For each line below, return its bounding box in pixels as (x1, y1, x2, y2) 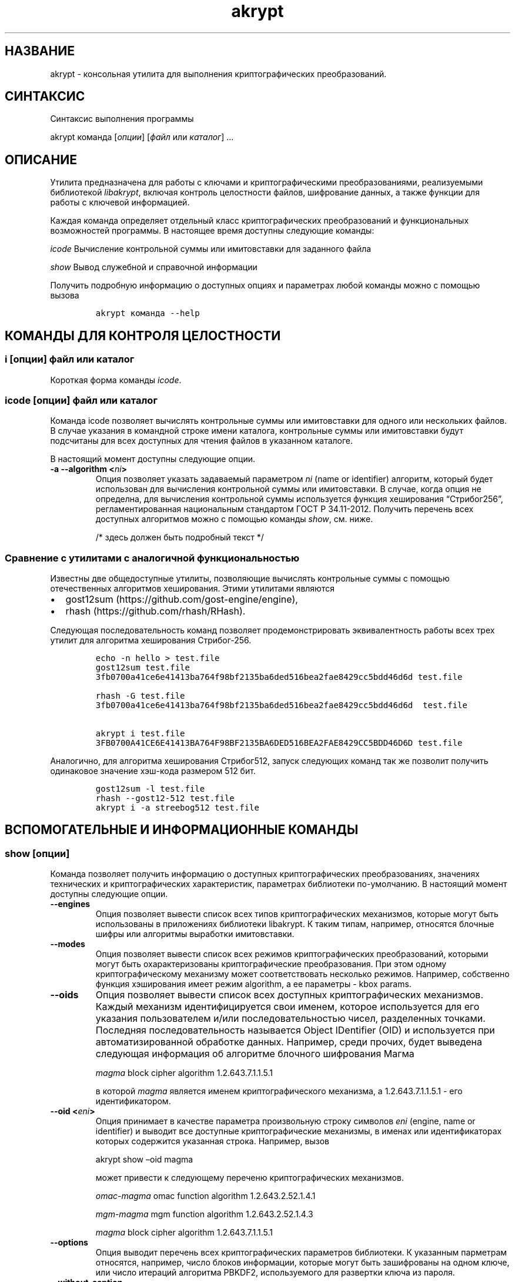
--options (50, 1237, 88, 1248)
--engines (50, 899, 91, 909)
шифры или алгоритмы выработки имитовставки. (95, 929, 295, 939)
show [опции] (5, 847, 70, 859)
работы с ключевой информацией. (50, 197, 190, 208)
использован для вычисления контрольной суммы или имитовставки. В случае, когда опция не (95, 484, 481, 494)
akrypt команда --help (95, 308, 200, 318)
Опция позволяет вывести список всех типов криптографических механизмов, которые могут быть (95, 909, 499, 919)
